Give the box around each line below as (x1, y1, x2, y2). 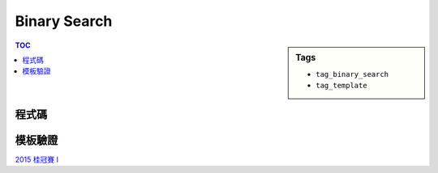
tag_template (316, 81, 368, 91)
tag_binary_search (316, 70, 389, 78)
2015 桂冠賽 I (15, 154, 59, 164)
